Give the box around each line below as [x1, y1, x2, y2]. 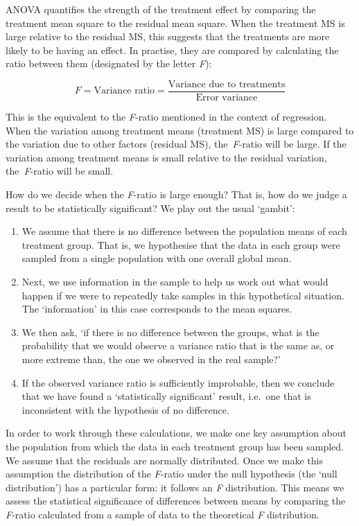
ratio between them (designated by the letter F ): [6, 56, 212, 71]
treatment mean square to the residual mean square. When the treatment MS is [6, 15, 345, 30]
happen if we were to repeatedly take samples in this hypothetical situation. [21, 288, 344, 302]
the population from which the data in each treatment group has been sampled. [6, 439, 344, 453]
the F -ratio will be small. [6, 164, 114, 178]
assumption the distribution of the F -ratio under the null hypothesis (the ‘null [6, 466, 338, 481]
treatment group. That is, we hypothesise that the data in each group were [21, 237, 340, 252]
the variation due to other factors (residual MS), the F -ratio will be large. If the [6, 137, 347, 151]
